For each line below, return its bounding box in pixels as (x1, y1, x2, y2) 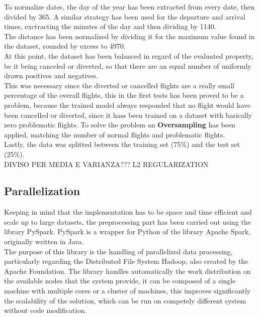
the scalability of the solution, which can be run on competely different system (4, 295, 246, 305)
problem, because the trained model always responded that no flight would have (4, 99, 250, 110)
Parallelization (4, 183, 80, 199)
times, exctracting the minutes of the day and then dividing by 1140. (4, 21, 216, 32)
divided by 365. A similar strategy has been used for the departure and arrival (4, 11, 245, 22)
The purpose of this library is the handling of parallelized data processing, (4, 246, 233, 256)
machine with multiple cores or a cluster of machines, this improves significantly (4, 285, 251, 296)
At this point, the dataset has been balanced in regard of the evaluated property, (4, 50, 253, 61)
